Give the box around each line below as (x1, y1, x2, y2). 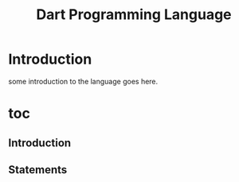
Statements (8, 163, 68, 176)
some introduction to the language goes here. (8, 76, 159, 86)
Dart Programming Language (35, 6, 233, 24)
